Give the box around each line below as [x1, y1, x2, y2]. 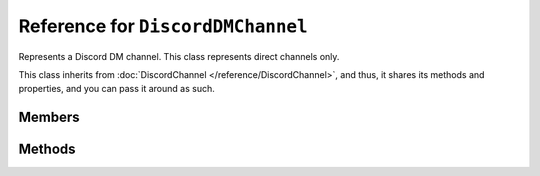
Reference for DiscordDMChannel [18, 15, 309, 37]
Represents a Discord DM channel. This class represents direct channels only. [18, 50, 340, 62]
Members [18, 109, 80, 126]
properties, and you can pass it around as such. [18, 83, 215, 95]
